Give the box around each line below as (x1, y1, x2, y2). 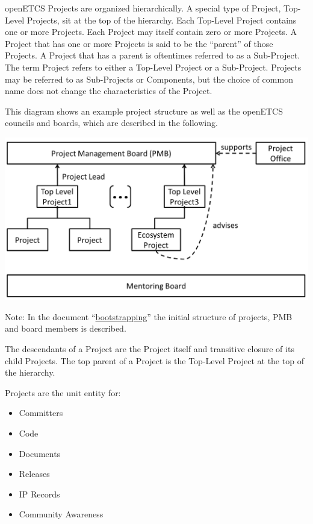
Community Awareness (19, 508, 104, 520)
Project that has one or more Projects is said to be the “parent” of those (5, 37, 273, 49)
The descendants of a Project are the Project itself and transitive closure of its (5, 342, 294, 355)
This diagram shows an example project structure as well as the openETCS (5, 104, 283, 117)
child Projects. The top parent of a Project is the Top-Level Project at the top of (5, 354, 304, 367)
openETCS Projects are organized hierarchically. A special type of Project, (5, 2, 281, 14)
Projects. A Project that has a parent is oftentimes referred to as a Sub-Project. (5, 49, 300, 62)
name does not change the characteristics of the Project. (5, 84, 212, 97)
